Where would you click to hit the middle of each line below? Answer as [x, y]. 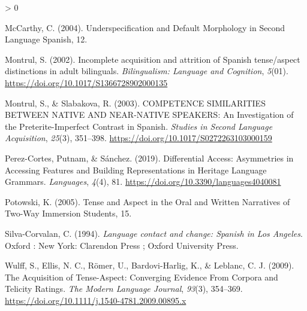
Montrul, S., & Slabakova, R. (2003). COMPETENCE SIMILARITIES [135, 103]
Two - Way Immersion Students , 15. [68, 213]
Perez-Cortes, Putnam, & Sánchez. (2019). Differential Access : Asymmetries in [149, 158]
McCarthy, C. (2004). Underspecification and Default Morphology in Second [145, 27]
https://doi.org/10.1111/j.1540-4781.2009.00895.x [96, 300]
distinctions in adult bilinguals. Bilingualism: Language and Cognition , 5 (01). [147, 71]
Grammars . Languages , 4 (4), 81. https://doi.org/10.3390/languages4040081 [143, 182]
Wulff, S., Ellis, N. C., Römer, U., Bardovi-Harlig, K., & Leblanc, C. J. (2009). [150, 265]
